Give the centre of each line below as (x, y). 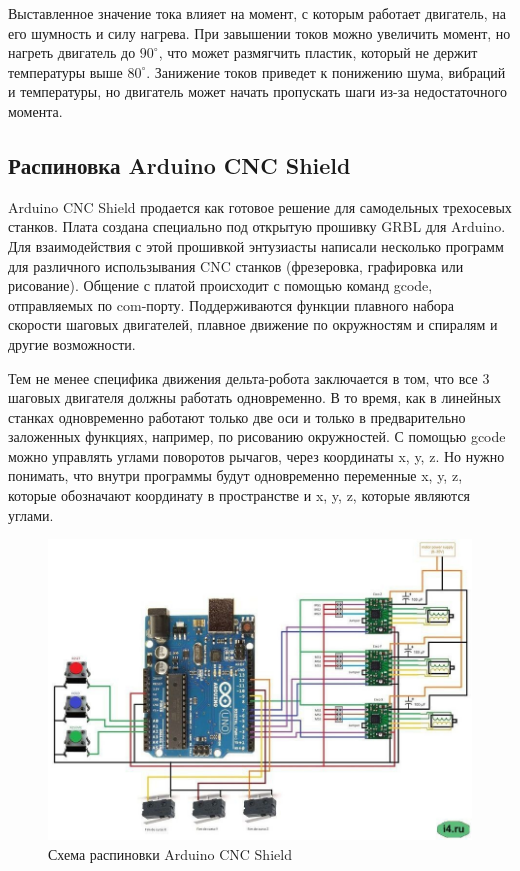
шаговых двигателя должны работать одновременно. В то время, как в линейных (254, 397)
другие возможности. (72, 343)
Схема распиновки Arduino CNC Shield (170, 853)
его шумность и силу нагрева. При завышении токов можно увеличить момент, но (259, 32)
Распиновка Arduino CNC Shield (179, 164)
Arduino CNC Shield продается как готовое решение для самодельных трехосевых (260, 206)
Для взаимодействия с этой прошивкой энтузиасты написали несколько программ (256, 245)
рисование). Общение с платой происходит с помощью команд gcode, (220, 285)
